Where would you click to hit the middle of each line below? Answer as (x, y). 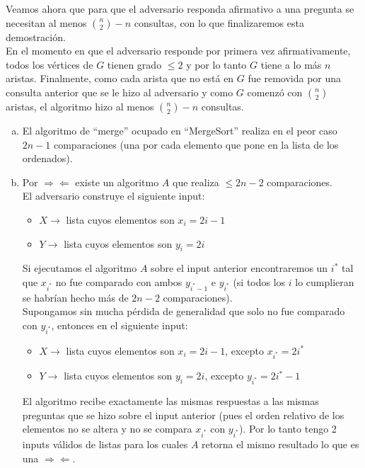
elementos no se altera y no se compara (107, 429)
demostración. (36, 36)
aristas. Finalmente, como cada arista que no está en (120, 78)
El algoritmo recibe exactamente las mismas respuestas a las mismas (170, 401)
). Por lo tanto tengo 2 (288, 429)
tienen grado (134, 64)
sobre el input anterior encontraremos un (239, 268)
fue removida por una (295, 78)
